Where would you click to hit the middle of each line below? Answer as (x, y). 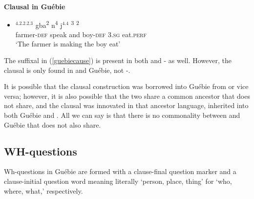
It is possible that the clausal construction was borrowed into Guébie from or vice (126, 86)
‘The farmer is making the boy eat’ (68, 44)
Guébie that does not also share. (53, 124)
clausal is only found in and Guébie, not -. (67, 70)
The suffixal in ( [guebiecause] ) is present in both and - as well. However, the (118, 60)
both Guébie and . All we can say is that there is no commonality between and (122, 115)
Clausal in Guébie (35, 6)
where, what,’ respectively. (43, 190)
